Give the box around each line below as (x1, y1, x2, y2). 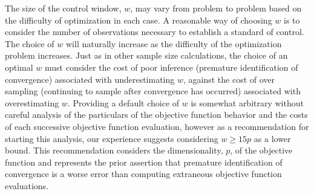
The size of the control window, (5, 2, 122, 14)
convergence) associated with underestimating (5, 73, 175, 85)
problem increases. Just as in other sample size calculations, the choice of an (5, 49, 288, 62)
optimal (5, 60, 33, 73)
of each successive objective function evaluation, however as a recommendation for (5, 120, 309, 132)
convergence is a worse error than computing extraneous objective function (5, 167, 282, 180)
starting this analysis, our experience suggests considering (5, 132, 218, 144)
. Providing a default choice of (67, 96, 180, 109)
